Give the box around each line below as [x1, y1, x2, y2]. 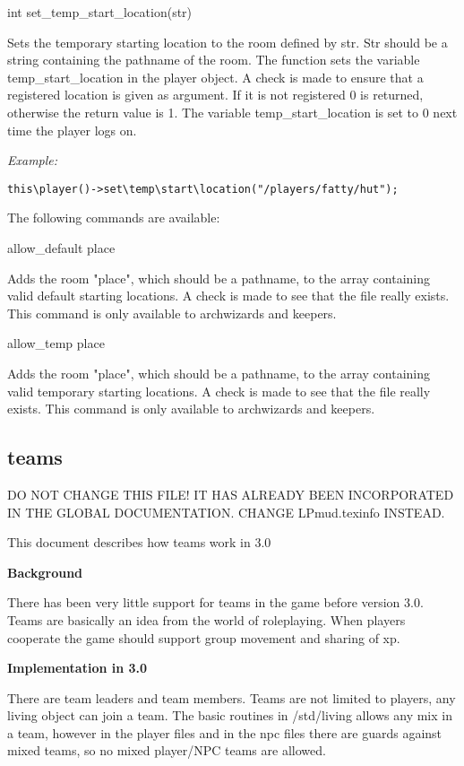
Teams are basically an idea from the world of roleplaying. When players [7, 610, 406, 629]
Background [7, 562, 83, 581]
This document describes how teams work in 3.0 [7, 533, 271, 552]
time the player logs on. [7, 120, 137, 139]
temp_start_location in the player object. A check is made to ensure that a [7, 67, 424, 86]
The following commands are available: [7, 208, 220, 227]
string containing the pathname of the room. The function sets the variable [7, 50, 420, 69]
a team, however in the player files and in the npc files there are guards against [7, 723, 443, 742]
